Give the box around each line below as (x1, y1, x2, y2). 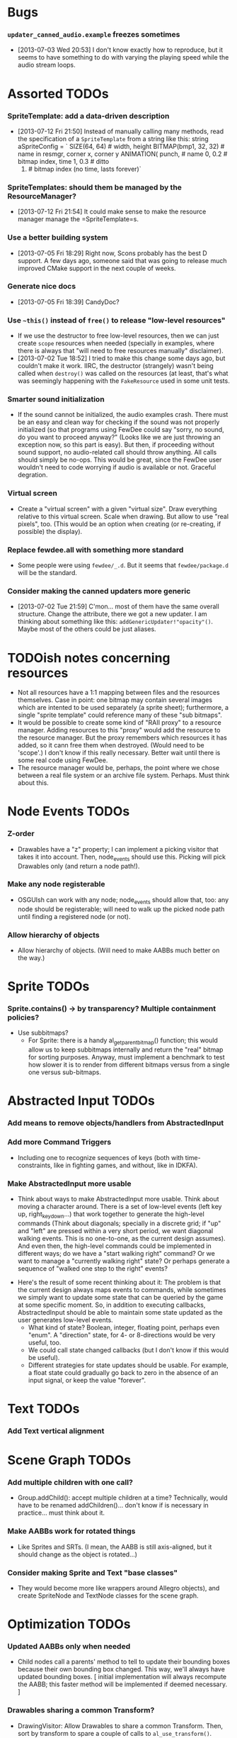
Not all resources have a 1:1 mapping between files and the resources (17, 689, 221, 697)
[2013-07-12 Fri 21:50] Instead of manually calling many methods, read (17, 127, 224, 135)
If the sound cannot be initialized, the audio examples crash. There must (17, 411, 229, 419)
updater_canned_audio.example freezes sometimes (7, 30, 180, 40)
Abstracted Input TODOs (7, 1093, 156, 1109)
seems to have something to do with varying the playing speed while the (17, 53, 229, 62)
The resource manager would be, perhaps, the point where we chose (17, 764, 220, 772)
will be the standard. (17, 569, 78, 577)
